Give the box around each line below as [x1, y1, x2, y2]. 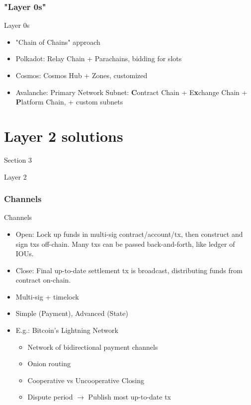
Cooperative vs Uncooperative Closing [27, 375, 144, 385]
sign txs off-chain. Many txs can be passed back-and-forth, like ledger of [15, 238, 235, 249]
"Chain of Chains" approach [15, 36, 100, 47]
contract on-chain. [15, 275, 71, 285]
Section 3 [4, 154, 32, 165]
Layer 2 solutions [4, 125, 123, 146]
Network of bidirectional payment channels [27, 341, 158, 352]
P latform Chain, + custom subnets [15, 97, 123, 107]
